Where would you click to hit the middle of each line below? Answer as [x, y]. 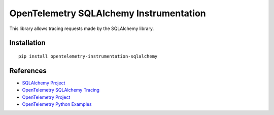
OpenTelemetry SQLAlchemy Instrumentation [108, 13]
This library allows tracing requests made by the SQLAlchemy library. [82, 28]
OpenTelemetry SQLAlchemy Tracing [61, 90]
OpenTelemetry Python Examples [57, 104]
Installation [27, 43]
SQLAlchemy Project [44, 83]
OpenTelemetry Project [46, 97]
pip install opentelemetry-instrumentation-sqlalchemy [88, 56]
